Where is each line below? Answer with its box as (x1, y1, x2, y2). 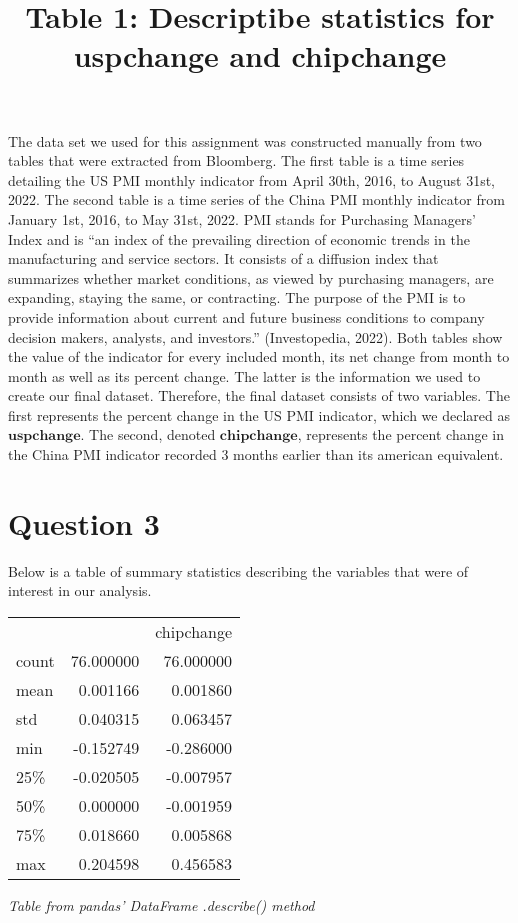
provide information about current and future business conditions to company (8, 306, 485, 327)
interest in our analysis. (8, 580, 152, 601)
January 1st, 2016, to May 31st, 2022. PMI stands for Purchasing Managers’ (8, 208, 476, 229)
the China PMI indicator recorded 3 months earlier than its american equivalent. (8, 444, 504, 465)
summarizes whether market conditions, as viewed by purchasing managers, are (8, 267, 494, 288)
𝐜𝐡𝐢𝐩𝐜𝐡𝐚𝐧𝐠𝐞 (219, 429, 298, 444)
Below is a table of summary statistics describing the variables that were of (8, 560, 469, 581)
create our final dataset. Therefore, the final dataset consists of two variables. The (8, 385, 510, 406)
